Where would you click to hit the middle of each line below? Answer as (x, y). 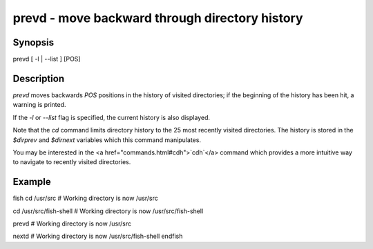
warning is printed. (39, 105)
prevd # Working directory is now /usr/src (72, 223)
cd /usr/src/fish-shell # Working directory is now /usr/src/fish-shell (108, 211)
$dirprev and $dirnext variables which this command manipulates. (107, 140)
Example (32, 182)
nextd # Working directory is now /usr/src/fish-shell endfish (98, 236)
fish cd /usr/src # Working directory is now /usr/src (86, 198)
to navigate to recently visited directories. (72, 162)
